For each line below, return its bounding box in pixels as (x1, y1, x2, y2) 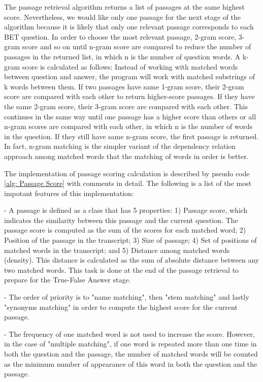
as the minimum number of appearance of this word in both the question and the (4, 358, 257, 369)
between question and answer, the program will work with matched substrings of (4, 71, 255, 82)
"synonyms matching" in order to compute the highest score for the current (4, 301, 238, 312)
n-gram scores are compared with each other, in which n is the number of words (4, 121, 253, 132)
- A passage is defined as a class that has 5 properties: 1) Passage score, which (4, 205, 248, 215)
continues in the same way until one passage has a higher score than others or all (4, 111, 256, 121)
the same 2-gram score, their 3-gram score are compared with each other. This (4, 101, 248, 111)
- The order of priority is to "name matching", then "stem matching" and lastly (4, 292, 249, 302)
